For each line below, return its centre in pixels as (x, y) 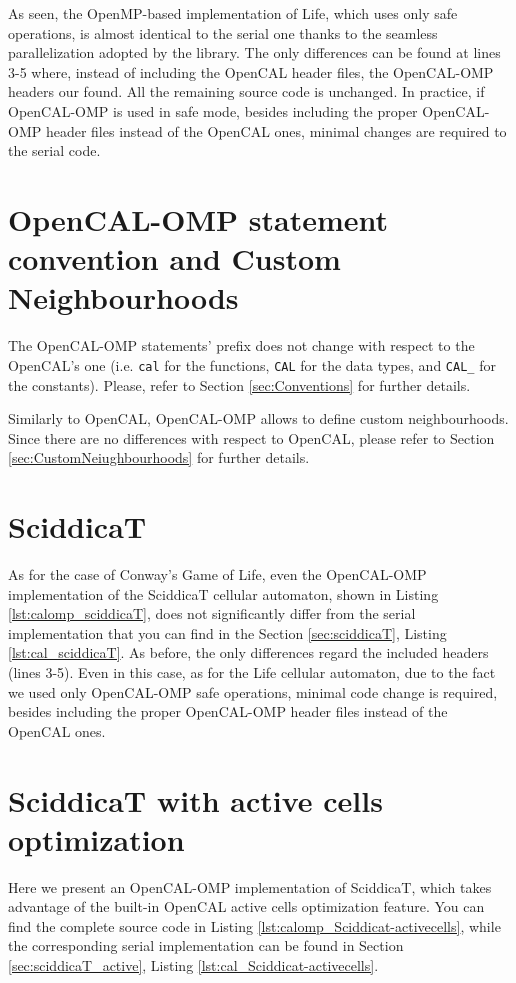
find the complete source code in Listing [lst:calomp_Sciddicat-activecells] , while (254, 925)
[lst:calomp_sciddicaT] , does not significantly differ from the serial (212, 613)
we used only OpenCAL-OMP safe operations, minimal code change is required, (253, 691)
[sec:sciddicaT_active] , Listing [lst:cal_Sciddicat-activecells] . (193, 965)
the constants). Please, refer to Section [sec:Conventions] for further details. (239, 384)
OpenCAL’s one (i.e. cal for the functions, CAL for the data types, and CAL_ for (252, 364)
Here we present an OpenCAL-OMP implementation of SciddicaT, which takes (250, 886)
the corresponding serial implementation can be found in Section (206, 945)
